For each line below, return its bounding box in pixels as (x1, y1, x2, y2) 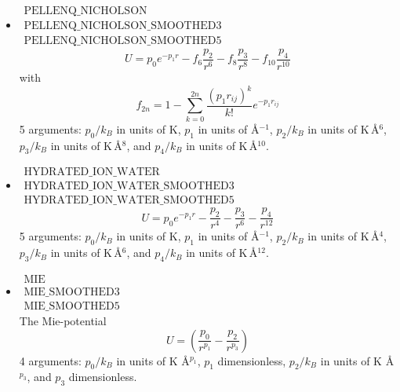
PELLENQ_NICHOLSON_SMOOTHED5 (24, 35, 222, 47)
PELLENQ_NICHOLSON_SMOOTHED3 (24, 20, 222, 32)
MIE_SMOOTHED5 (24, 300, 120, 312)
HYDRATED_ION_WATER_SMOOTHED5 (24, 195, 235, 207)
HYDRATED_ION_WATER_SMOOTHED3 (24, 181, 235, 192)
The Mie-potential (19, 312, 107, 328)
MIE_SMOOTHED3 (24, 286, 120, 298)
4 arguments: (19, 352, 82, 368)
